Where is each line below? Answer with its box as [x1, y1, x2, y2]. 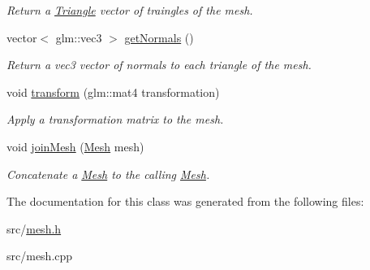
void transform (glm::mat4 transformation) [6, 83, 220, 100]
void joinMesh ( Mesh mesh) [6, 137, 144, 155]
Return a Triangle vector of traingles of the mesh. [6, 2, 253, 18]
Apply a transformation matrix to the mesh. [6, 111, 224, 128]
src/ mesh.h [6, 220, 62, 237]
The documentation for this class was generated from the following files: [6, 193, 364, 210]
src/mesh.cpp [6, 247, 73, 264]
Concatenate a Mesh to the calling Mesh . [6, 165, 210, 182]
